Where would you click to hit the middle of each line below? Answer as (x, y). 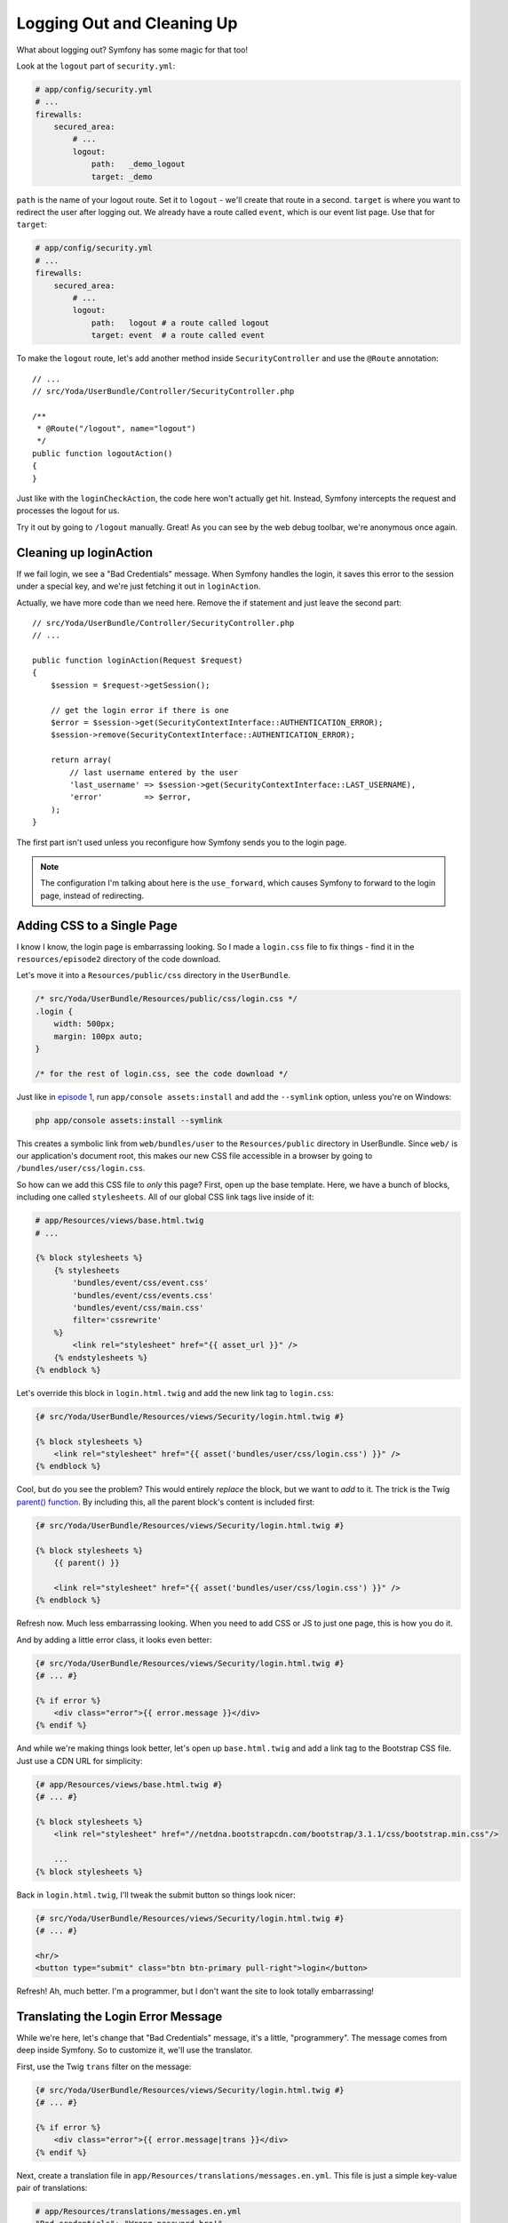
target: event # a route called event (178, 335)
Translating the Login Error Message (119, 2016)
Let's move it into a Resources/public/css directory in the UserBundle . (154, 975)
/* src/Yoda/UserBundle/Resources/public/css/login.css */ (166, 999)
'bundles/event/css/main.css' (138, 1308)
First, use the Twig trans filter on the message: (104, 2067)
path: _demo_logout (138, 164)
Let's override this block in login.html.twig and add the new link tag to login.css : (175, 1392)
